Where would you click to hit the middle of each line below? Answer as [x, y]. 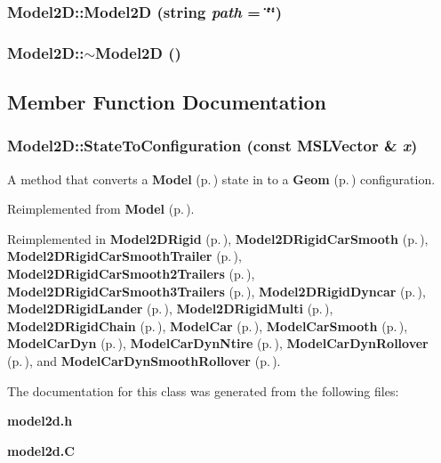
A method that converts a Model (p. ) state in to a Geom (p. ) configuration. [221, 179]
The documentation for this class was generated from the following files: [203, 390]
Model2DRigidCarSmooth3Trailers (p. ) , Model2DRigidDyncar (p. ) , [216, 291]
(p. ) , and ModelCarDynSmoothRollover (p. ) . [144, 361]
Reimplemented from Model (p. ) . [101, 209]
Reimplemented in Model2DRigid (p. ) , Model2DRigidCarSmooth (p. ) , [218, 238]
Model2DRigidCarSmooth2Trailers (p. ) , [131, 274]
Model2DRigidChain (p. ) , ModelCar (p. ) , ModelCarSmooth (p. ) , [208, 325]
